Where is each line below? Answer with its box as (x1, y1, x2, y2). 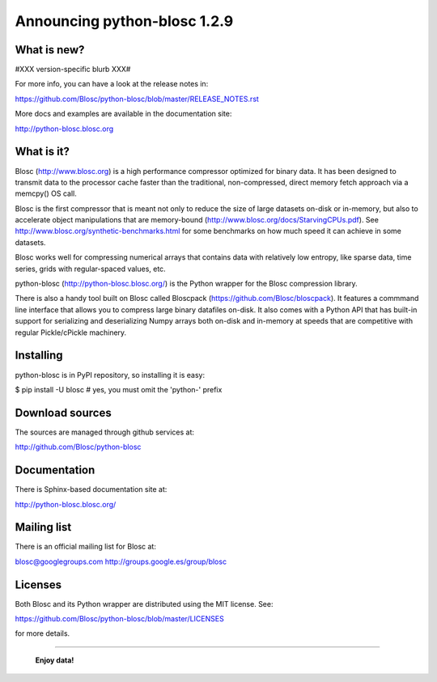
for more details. (15, 629, 70, 638)
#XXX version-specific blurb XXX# (15, 65, 131, 74)
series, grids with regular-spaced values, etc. (15, 264, 166, 273)
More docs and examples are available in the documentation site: (15, 109, 232, 119)
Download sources (15, 405, 112, 420)
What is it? (15, 145, 70, 159)
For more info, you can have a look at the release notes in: (15, 79, 209, 89)
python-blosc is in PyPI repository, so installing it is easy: (15, 370, 206, 379)
